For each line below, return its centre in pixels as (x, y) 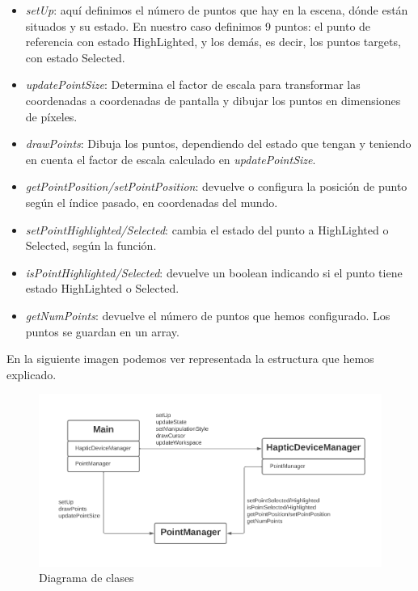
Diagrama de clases (87, 578)
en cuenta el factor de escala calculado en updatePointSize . (171, 159)
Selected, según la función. (91, 245)
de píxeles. (51, 116)
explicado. (32, 374)
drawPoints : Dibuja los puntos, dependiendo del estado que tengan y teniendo (218, 144)
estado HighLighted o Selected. (102, 288)
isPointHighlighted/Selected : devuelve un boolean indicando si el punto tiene (214, 272)
